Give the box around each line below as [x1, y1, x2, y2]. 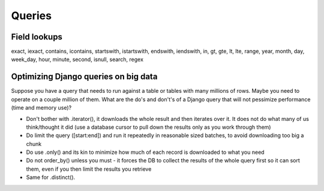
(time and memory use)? [11, 104, 72, 111]
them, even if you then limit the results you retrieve [26, 165, 152, 172]
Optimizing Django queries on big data [11, 72, 158, 82]
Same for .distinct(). [26, 174, 76, 181]
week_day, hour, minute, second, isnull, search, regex [11, 56, 144, 63]
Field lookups [11, 32, 63, 42]
